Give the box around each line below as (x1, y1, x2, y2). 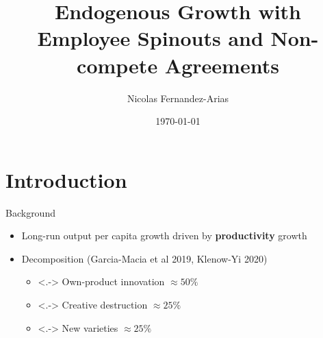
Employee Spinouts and (37, 24, 263, 52)
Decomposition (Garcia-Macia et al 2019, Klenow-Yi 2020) (21, 251, 268, 265)
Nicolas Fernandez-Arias (127, 90, 229, 105)
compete (77, 51, 158, 79)
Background (5, 205, 55, 219)
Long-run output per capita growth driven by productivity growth (21, 228, 307, 243)
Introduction (5, 165, 127, 193)
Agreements (164, 51, 279, 79)
